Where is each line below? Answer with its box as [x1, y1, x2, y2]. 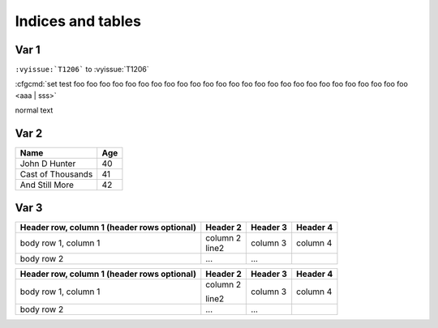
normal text [15, 105, 54, 115]
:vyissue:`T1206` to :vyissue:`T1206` [15, 65, 149, 75]
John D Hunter [19, 158, 76, 169]
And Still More [19, 179, 75, 190]
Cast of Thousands [19, 168, 93, 180]
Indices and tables [15, 12, 142, 30]
